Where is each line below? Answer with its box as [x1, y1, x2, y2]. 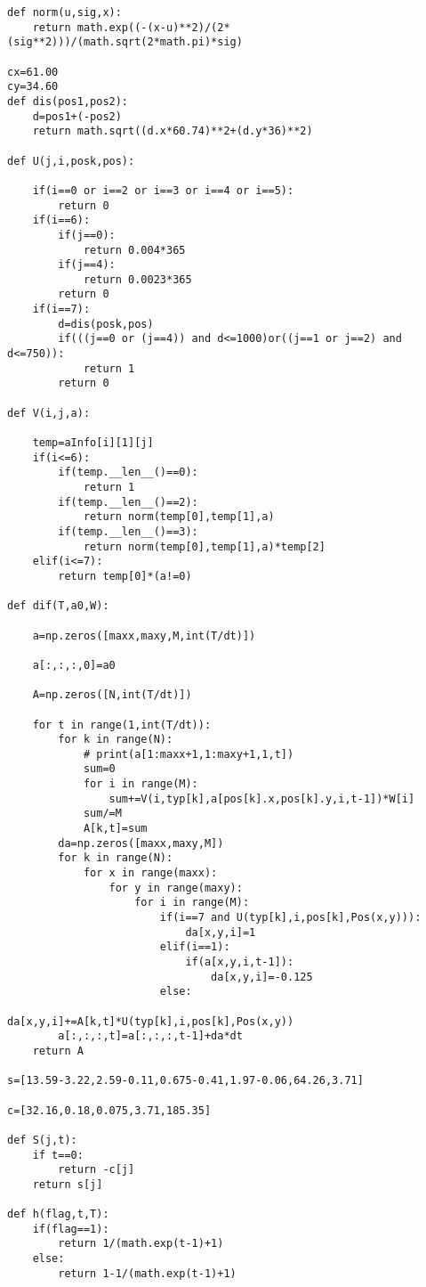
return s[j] [32, 1177, 103, 1191]
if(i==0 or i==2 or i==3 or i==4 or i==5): [32, 183, 294, 197]
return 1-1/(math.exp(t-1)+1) [58, 1267, 237, 1280]
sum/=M [83, 807, 122, 820]
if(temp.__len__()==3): [58, 525, 198, 538]
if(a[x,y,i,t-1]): [185, 956, 294, 968]
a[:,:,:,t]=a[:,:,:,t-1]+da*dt [58, 1030, 243, 1043]
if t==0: [32, 1148, 84, 1161]
